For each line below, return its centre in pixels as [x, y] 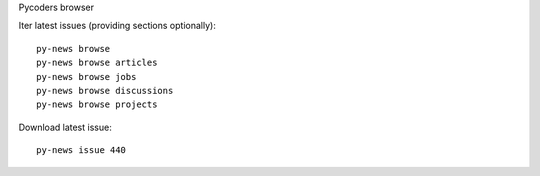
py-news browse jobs [86, 76]
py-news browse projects [97, 104]
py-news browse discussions [105, 90]
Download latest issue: [65, 127]
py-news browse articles [97, 63]
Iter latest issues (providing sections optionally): [117, 26]
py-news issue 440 [81, 150]
